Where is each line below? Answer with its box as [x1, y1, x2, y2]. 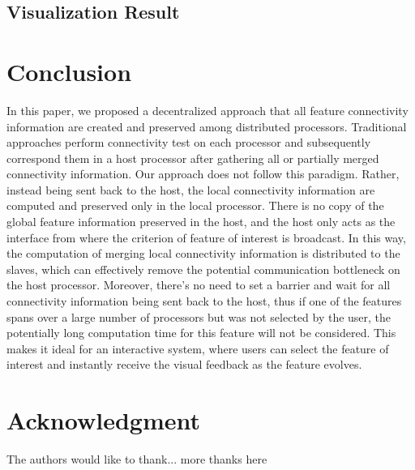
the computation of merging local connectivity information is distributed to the [6, 245, 400, 262]
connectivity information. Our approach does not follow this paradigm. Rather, [6, 165, 400, 182]
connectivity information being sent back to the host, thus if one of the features [6, 293, 402, 310]
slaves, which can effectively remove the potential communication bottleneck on [6, 260, 400, 277]
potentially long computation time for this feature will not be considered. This [6, 324, 396, 341]
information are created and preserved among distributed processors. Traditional [6, 117, 407, 135]
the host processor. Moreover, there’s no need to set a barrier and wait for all [6, 276, 391, 293]
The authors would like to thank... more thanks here [6, 451, 267, 468]
